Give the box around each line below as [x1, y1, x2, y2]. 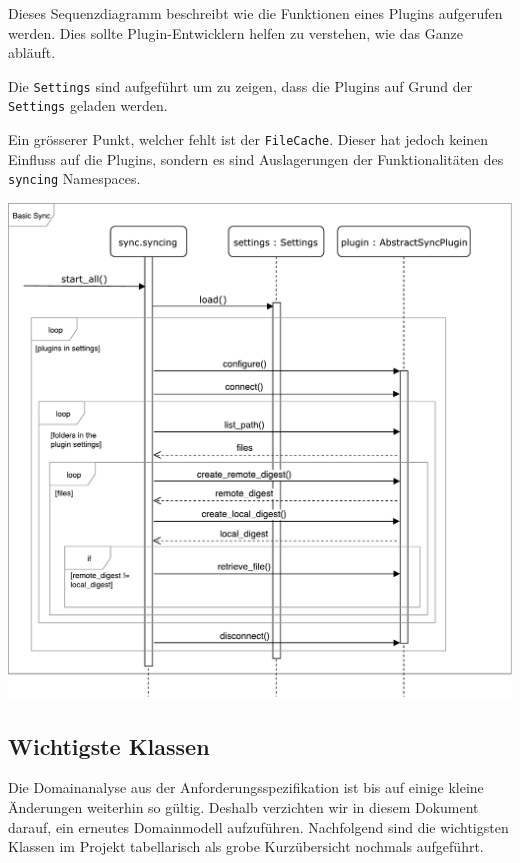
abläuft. [8, 42, 56, 63]
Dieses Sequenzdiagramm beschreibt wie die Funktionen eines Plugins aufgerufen [8, 3, 503, 23]
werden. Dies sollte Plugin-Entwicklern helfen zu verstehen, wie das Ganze [8, 22, 463, 43]
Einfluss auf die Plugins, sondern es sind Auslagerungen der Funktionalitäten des [8, 148, 504, 169]
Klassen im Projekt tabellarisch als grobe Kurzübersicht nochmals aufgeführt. [8, 836, 484, 857]
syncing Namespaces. [8, 168, 141, 189]
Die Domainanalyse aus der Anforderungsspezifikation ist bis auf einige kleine [8, 777, 484, 798]
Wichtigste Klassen [8, 730, 210, 761]
